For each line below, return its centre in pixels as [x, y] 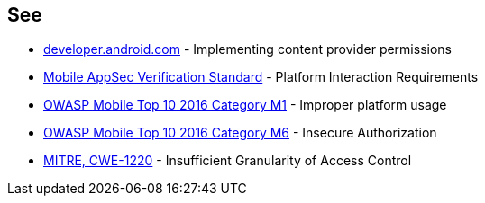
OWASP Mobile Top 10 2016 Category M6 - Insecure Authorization [240, 133]
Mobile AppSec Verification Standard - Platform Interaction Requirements [261, 77]
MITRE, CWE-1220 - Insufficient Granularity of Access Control [228, 161]
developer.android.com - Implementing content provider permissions [247, 49]
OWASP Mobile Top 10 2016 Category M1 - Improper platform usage [245, 105]
